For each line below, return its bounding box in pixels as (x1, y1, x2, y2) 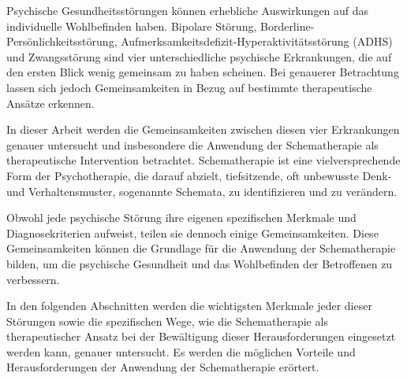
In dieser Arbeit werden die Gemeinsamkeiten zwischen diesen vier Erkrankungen (6, 121, 400, 138)
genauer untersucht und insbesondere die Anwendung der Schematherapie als (6, 136, 379, 153)
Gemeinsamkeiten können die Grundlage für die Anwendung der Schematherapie (6, 240, 396, 256)
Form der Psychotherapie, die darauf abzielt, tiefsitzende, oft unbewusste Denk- (6, 167, 392, 183)
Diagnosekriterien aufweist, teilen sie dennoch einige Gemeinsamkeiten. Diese (6, 224, 379, 241)
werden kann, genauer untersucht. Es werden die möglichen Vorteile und (6, 343, 356, 360)
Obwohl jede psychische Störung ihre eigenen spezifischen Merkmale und (6, 209, 357, 226)
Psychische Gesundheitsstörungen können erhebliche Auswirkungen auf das (6, 2, 369, 18)
